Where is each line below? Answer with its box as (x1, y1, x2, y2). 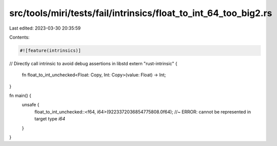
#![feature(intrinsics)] (20, 48, 81, 53)
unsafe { (22, 102, 40, 108)
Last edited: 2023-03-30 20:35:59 (9, 25, 81, 31)
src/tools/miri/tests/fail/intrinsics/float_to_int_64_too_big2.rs (9, 8, 272, 19)
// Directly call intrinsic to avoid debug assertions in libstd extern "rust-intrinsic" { (9, 60, 177, 66)
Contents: (9, 34, 30, 40)
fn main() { (9, 93, 32, 99)
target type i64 (34, 116, 65, 122)
